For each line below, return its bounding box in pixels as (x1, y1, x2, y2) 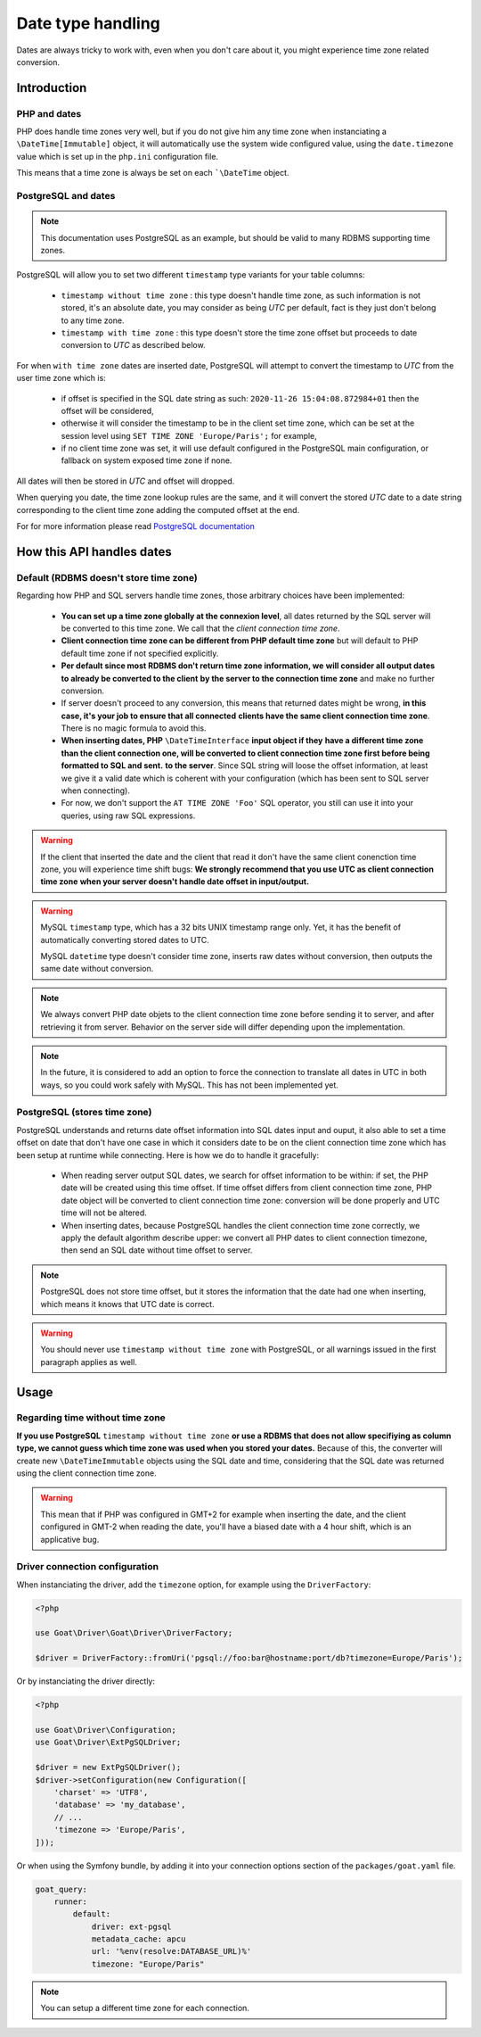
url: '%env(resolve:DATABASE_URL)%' (91, 1946, 252, 1957)
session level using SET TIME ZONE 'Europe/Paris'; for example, (61, 430, 318, 441)
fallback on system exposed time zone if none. (61, 455, 232, 466)
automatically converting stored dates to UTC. (40, 934, 209, 945)
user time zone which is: (16, 373, 106, 384)
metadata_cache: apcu (91, 1934, 186, 1944)
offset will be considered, (61, 405, 155, 416)
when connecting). (61, 785, 131, 796)
